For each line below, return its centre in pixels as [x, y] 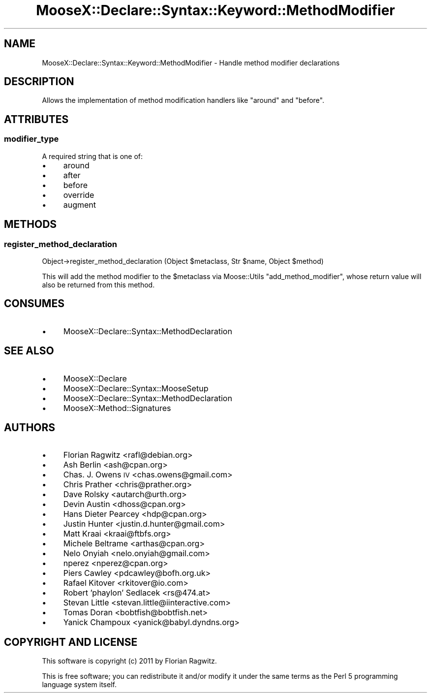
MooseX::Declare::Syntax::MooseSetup [136, 388]
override [79, 195]
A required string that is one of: [92, 156]
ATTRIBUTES [36, 119]
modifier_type [31, 139]
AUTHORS [30, 427]
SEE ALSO [29, 351]
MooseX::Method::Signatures [117, 408]
